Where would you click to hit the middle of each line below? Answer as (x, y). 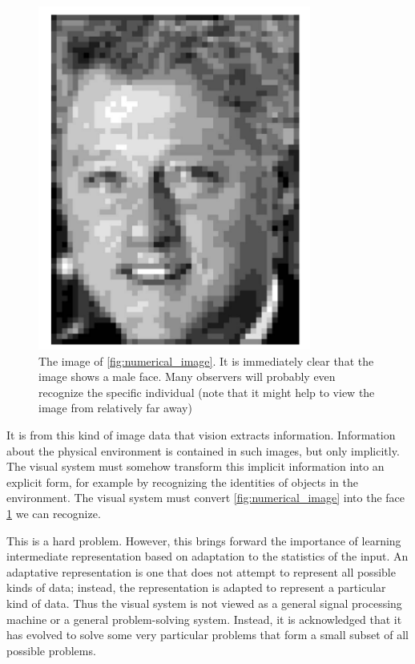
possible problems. (51, 650)
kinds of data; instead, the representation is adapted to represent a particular (196, 587)
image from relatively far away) (115, 408)
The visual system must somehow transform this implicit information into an (195, 466)
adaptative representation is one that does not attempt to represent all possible (201, 571)
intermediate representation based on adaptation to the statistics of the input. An (207, 556)
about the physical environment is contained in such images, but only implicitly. (203, 450)
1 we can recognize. (54, 514)
